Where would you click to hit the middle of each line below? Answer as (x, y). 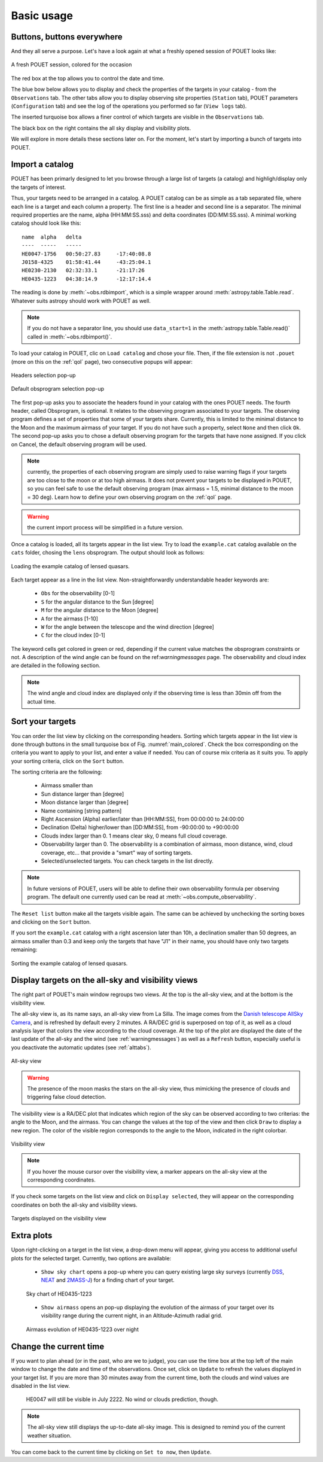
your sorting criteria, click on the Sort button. (68, 761)
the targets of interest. (39, 187)
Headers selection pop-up (43, 375)
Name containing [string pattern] (81, 811)
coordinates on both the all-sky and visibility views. (74, 1205)
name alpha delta (52, 237)
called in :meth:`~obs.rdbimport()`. (70, 336)
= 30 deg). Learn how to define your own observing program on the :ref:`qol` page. (130, 497)
